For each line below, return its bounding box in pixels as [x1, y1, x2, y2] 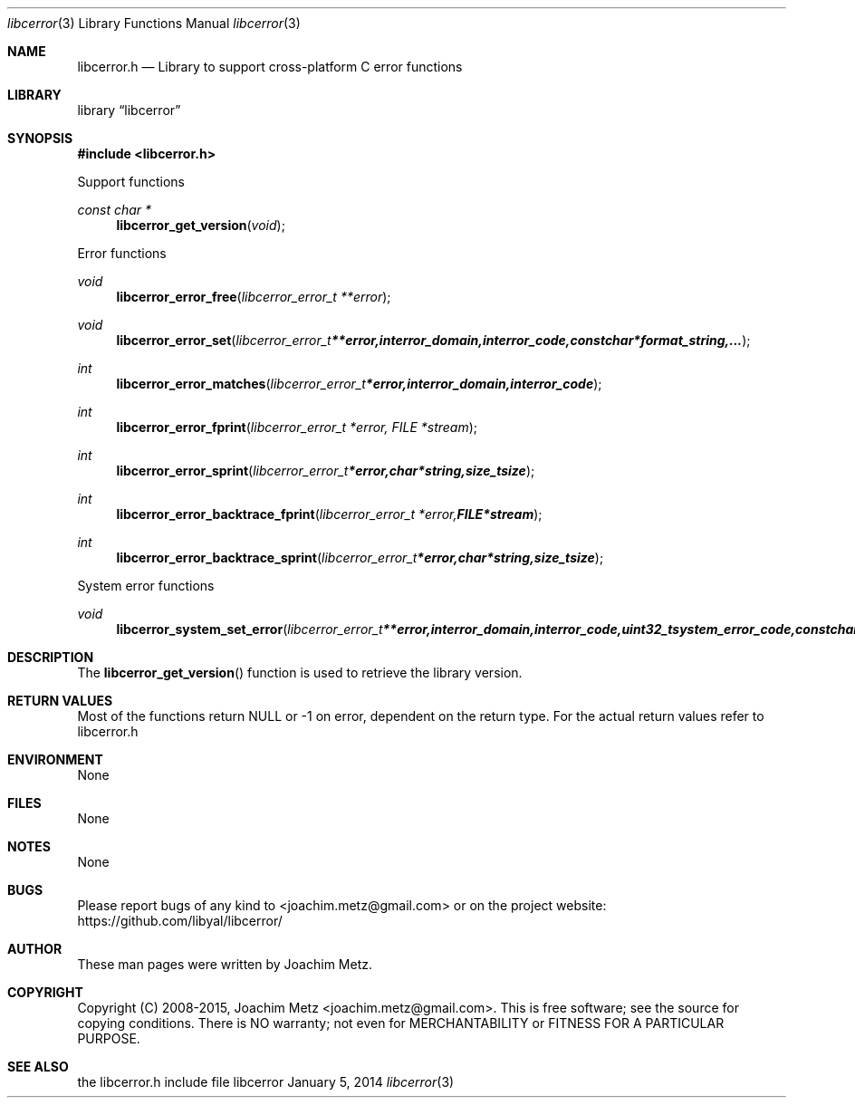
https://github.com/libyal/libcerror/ [77, 913, 283, 928]
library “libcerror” [77, 102, 181, 118]
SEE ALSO [7, 1059, 69, 1074]
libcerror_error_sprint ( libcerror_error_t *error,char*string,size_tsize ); [116, 463, 535, 478]
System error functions [77, 578, 215, 593]
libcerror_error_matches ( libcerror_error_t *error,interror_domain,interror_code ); [116, 376, 602, 391]
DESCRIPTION [7, 649, 94, 665]
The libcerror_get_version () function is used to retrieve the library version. [77, 665, 523, 680]
